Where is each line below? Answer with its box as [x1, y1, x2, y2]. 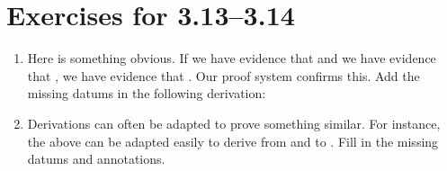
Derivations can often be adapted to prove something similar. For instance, [27, 113, 441, 132]
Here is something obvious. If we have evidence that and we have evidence [27, 49, 436, 67]
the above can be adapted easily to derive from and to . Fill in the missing [27, 131, 439, 150]
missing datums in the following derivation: [27, 84, 266, 103]
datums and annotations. [27, 149, 165, 168]
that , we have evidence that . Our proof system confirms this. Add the [27, 66, 420, 85]
